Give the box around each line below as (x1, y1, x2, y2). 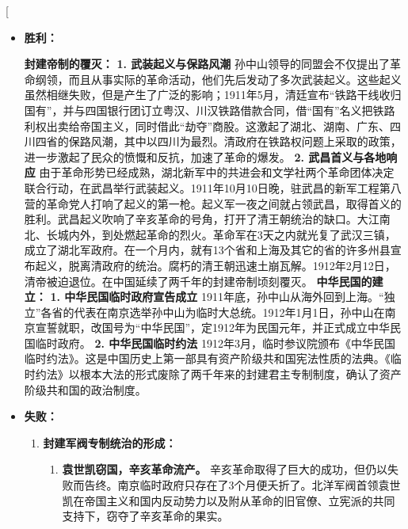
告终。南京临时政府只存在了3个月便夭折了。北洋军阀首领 (84, 477, 379, 493)
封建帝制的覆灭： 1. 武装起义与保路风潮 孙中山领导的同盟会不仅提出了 (24, 55, 391, 72)
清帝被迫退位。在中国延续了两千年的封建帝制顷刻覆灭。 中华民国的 (24, 272, 372, 289)
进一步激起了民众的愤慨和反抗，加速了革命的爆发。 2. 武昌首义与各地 (24, 148, 387, 165)
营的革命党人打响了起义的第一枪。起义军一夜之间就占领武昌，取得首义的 (24, 195, 402, 211)
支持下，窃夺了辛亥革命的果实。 (62, 508, 229, 524)
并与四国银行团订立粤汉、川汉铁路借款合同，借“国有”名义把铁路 (63, 101, 395, 118)
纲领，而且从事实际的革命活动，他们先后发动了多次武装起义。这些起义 (35, 70, 402, 87)
